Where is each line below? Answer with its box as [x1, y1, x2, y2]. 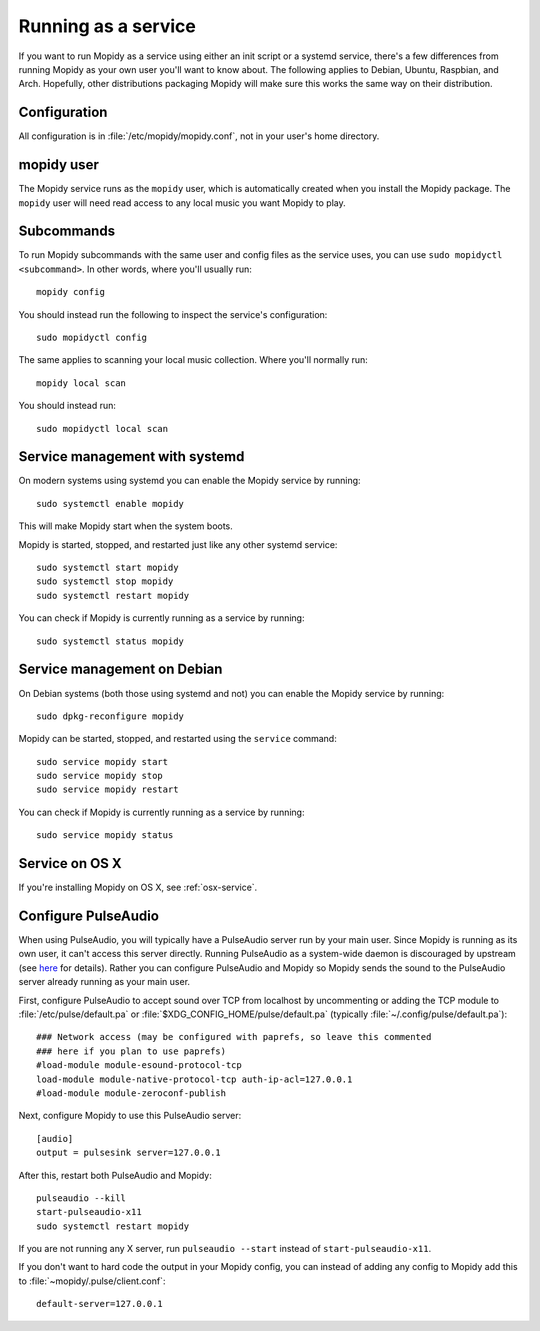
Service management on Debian [18, 661, 223, 678]
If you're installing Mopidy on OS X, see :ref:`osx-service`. [18, 881, 258, 894]
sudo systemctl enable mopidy [36, 498, 185, 509]
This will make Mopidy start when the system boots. [18, 520, 234, 532]
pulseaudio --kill [36, 1192, 127, 1204]
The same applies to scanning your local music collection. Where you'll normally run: [18, 354, 369, 366]
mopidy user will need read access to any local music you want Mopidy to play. [18, 196, 346, 209]
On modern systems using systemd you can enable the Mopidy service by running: [18, 475, 361, 487]
